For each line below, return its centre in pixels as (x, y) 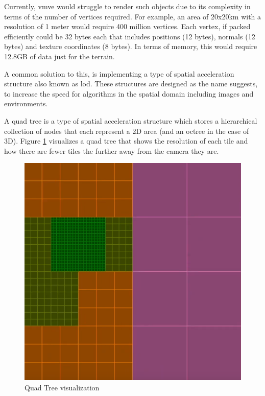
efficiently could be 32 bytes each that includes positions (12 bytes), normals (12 (130, 36)
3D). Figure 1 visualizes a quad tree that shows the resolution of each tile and (126, 141)
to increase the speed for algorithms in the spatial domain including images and (129, 93)
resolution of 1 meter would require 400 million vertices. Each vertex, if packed (127, 26)
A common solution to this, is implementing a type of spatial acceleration (119, 73)
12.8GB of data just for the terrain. (59, 56)
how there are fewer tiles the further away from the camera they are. (112, 150)
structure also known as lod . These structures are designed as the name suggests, (131, 84)
